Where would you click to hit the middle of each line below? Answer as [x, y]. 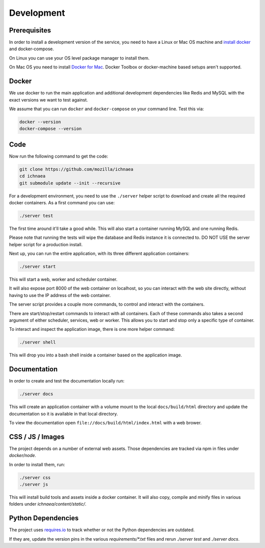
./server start [38, 267]
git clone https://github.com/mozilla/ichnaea [76, 169]
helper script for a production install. [46, 244]
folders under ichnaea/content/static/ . [48, 504]
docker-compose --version [51, 129]
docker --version [40, 122]
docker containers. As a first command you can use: [62, 202]
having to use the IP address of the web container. [60, 295]
